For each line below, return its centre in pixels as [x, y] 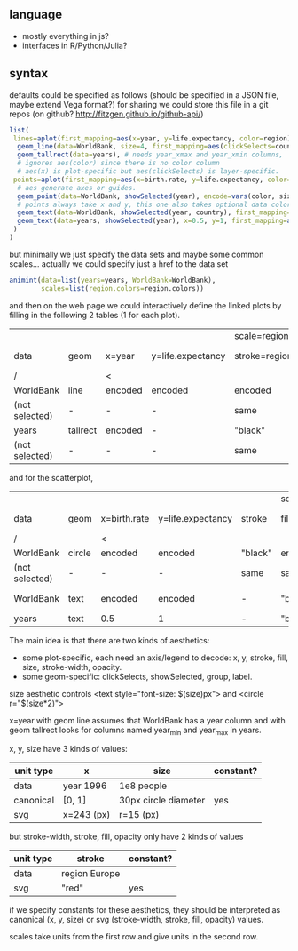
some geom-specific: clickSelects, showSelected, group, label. [137, 676]
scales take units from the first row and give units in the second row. [134, 937]
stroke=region [263, 356]
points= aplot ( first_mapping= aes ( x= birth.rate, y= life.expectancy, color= [152, 180]
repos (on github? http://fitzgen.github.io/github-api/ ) [106, 114]
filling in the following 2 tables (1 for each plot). [94, 315]
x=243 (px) [86, 815]
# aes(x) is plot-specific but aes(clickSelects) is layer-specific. [148, 172]
